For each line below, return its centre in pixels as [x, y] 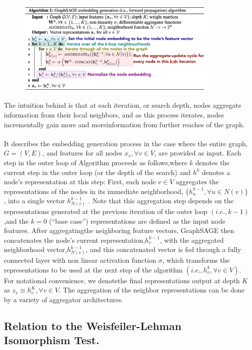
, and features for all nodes [82, 153]
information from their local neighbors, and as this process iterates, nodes [114, 114]
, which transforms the [196, 260]
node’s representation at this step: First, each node [80, 182]
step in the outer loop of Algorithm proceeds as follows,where [96, 162]
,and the [16, 221]
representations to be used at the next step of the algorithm [93, 269]
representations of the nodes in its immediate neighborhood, [94, 191]
